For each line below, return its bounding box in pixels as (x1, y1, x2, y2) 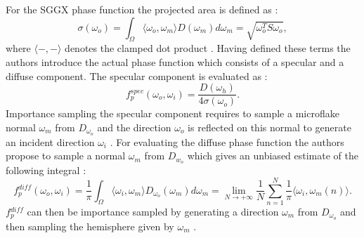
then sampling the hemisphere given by (6, 218, 174, 233)
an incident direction (6, 134, 95, 149)
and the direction (97, 119, 171, 134)
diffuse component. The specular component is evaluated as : (6, 68, 268, 83)
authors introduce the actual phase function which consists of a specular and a (6, 54, 344, 69)
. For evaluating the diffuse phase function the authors (110, 134, 344, 149)
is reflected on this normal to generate (188, 119, 351, 134)
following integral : (6, 163, 86, 178)
